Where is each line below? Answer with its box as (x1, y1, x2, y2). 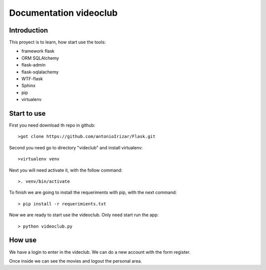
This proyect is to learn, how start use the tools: (9, 39, 106, 45)
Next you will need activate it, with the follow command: (9, 167, 123, 173)
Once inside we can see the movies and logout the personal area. (9, 258, 142, 264)
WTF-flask (21, 76, 43, 82)
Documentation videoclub (9, 7, 118, 18)
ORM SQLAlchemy (21, 55, 59, 61)
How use (9, 236, 37, 244)
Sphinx (21, 83, 36, 89)
